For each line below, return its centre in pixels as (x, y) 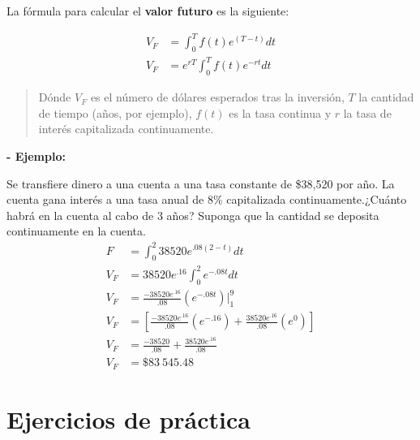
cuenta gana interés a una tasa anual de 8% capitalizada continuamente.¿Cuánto (207, 199)
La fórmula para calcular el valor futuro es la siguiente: (148, 11)
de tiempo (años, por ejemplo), (115, 112)
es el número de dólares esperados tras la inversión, (217, 97)
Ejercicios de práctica (129, 418)
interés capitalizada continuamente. (126, 129)
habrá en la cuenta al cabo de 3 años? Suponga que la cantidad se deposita (193, 215)
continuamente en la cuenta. (76, 231)
